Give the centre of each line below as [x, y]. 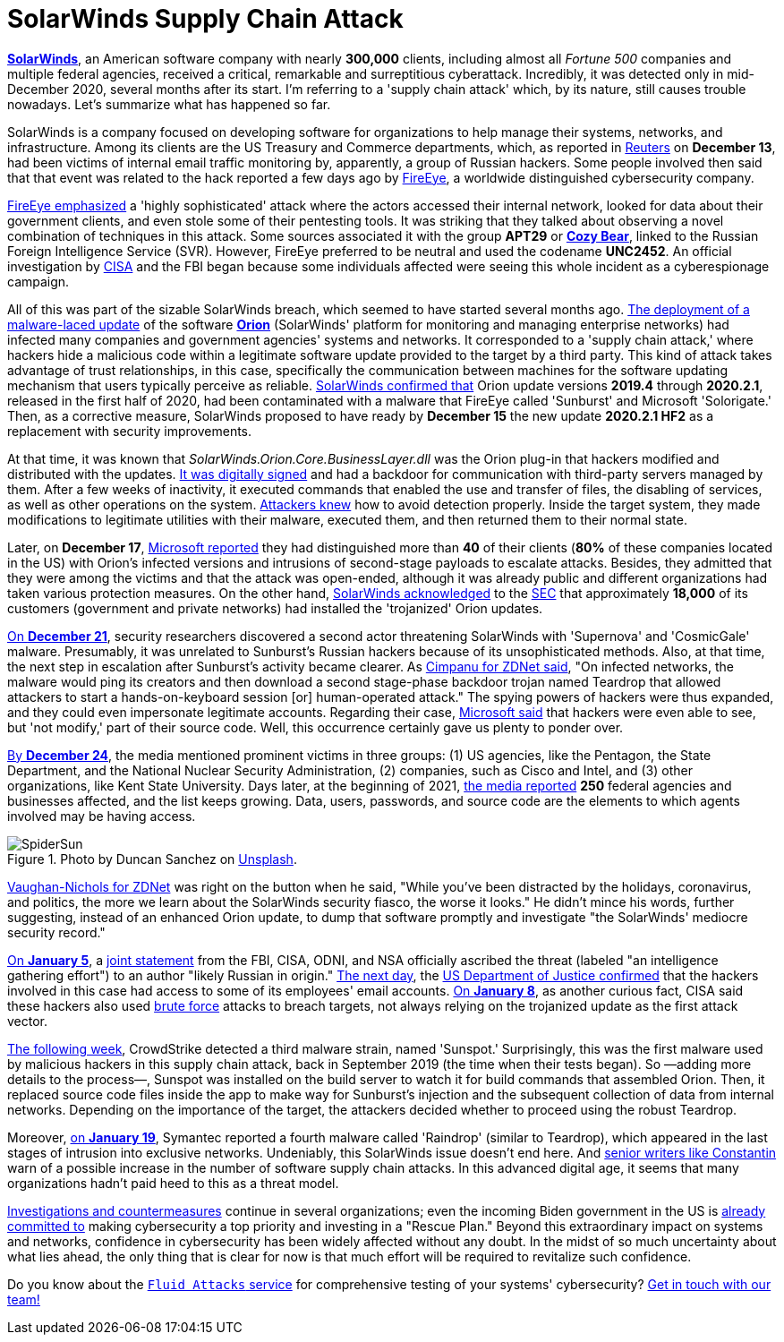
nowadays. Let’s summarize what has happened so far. [169, 104]
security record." [56, 932]
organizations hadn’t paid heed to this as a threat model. [173, 1183]
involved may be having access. [102, 816]
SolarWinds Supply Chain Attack [205, 19]
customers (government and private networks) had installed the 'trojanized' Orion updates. [275, 608]
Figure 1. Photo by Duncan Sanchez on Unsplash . [152, 859]
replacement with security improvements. [130, 431]
